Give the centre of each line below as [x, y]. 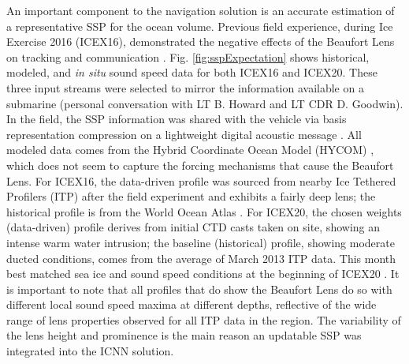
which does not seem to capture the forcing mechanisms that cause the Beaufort [200, 165]
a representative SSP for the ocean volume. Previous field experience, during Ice [200, 26]
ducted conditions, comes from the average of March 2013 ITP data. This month [201, 258]
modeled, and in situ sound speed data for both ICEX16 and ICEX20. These [192, 72]
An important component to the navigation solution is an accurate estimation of [201, 10]
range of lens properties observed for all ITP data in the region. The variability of [204, 319]
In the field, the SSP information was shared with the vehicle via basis [177, 119]
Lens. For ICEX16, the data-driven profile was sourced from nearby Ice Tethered [201, 180]
